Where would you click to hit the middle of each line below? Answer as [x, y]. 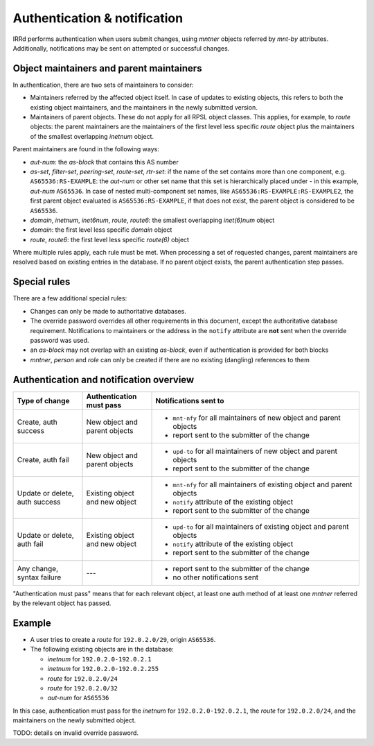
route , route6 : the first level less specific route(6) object [110, 239]
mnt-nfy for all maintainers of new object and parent [257, 418]
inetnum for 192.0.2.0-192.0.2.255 [103, 669]
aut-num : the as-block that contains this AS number [105, 162]
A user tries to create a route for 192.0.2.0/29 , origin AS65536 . [123, 639]
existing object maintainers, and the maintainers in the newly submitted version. [144, 107]
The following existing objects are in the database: [102, 650]
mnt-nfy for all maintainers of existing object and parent [262, 484]
